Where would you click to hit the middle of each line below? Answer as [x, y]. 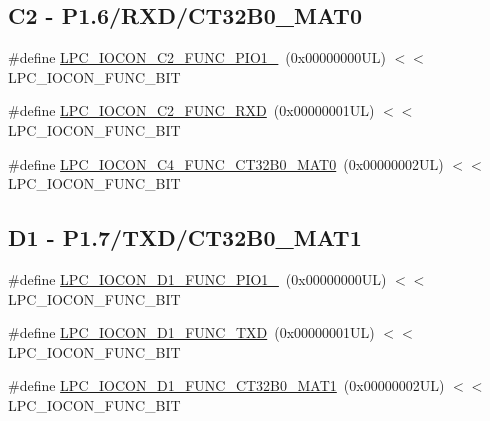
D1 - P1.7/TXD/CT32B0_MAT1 [185, 237]
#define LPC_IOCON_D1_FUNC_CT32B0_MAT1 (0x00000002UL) [226, 385]
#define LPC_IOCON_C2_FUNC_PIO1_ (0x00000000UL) [197, 57]
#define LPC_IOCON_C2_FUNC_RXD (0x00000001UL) [191, 110]
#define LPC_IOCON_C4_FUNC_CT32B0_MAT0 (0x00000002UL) [226, 163]
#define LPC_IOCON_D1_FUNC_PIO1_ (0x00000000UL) [197, 278]
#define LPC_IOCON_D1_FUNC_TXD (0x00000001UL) [191, 332]
